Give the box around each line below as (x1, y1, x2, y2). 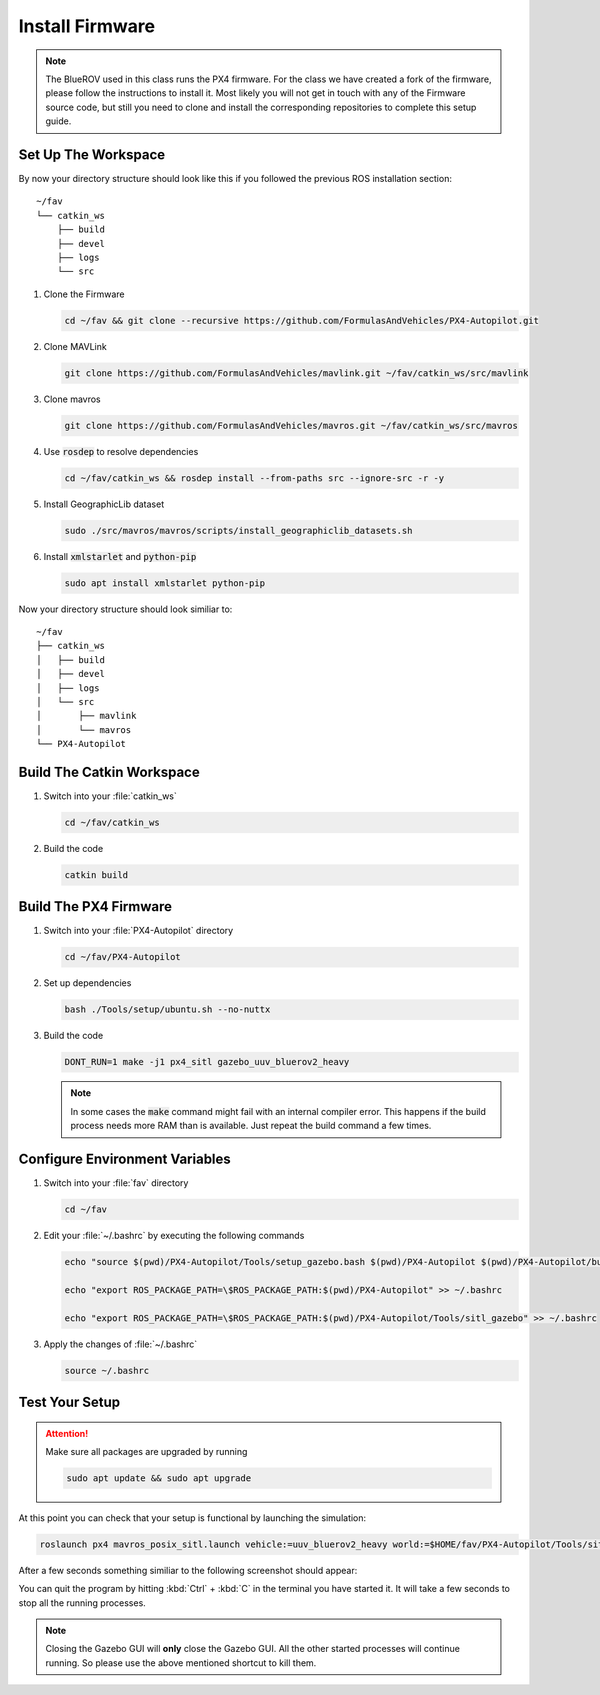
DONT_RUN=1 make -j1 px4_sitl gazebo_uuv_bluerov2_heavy (64, 1056, 350, 1068)
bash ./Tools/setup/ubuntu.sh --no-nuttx (64, 1004, 271, 1015)
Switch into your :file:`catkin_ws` (43, 790, 177, 802)
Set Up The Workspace (18, 146, 166, 163)
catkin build (64, 869, 129, 880)
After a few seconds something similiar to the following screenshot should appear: (18, 1564, 358, 1576)
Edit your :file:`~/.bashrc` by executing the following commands (43, 1230, 305, 1241)
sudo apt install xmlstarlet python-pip (64, 577, 265, 589)
